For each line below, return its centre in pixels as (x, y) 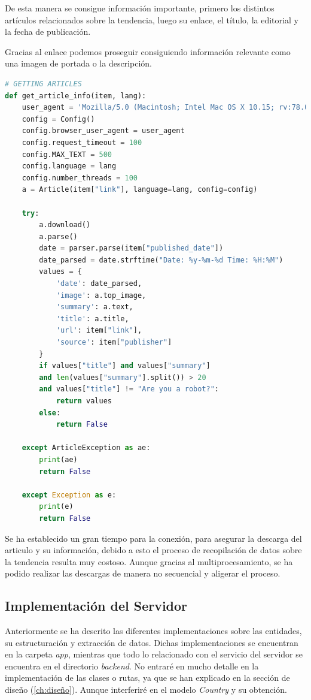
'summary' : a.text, (94, 307)
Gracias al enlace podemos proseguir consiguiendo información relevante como (148, 51)
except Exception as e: (69, 495)
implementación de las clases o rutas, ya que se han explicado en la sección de (147, 678)
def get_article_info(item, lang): (76, 96)
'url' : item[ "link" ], (99, 331)
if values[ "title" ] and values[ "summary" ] (125, 366)
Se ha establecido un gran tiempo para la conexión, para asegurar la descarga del (153, 538)
